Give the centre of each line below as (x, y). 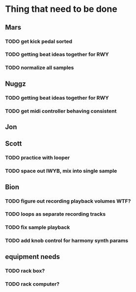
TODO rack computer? (32, 284)
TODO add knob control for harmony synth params (67, 241)
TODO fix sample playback (38, 227)
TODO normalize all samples (40, 68)
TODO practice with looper (38, 158)
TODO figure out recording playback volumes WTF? (68, 201)
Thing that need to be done (61, 9)
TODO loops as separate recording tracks (55, 214)
